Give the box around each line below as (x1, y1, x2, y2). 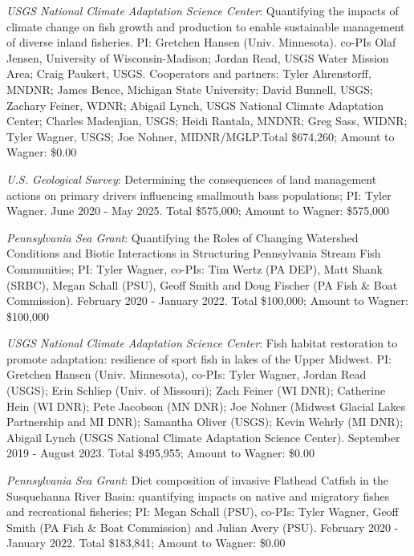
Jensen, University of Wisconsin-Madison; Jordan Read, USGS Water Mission (6, 49, 389, 66)
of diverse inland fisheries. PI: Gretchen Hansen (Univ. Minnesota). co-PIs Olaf (6, 34, 396, 51)
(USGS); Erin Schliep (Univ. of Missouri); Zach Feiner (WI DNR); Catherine (6, 382, 386, 399)
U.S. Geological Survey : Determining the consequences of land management (6, 170, 377, 187)
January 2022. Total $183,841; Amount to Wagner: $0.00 (6, 534, 286, 551)
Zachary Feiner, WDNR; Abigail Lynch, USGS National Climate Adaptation (6, 96, 384, 113)
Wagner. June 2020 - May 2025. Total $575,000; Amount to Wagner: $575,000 (6, 202, 390, 219)
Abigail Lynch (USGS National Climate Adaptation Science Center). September (6, 428, 400, 445)
